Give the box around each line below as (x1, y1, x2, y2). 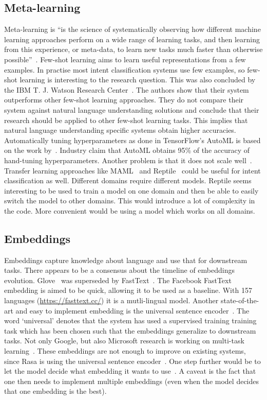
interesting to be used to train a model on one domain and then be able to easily (4, 185, 259, 196)
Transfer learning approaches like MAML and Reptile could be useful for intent (4, 165, 261, 176)
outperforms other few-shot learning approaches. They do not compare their (4, 94, 244, 105)
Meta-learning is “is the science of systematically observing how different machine (4, 24, 261, 34)
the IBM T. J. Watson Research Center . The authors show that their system (4, 84, 249, 95)
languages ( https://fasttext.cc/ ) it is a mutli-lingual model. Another (4, 295, 219, 306)
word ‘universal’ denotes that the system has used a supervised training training (4, 315, 257, 326)
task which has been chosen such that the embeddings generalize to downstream (4, 325, 256, 336)
